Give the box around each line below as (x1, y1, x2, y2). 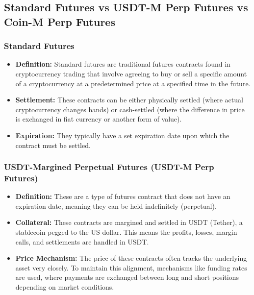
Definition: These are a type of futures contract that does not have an (15, 191, 230, 201)
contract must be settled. (15, 140, 91, 150)
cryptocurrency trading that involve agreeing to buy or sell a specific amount (15, 68, 247, 78)
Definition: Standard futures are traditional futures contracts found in (15, 59, 230, 69)
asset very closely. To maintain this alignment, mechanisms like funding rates (15, 262, 247, 272)
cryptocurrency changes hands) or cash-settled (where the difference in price (15, 104, 245, 114)
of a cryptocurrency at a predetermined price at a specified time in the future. (15, 78, 251, 88)
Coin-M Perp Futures (4, 14, 115, 29)
